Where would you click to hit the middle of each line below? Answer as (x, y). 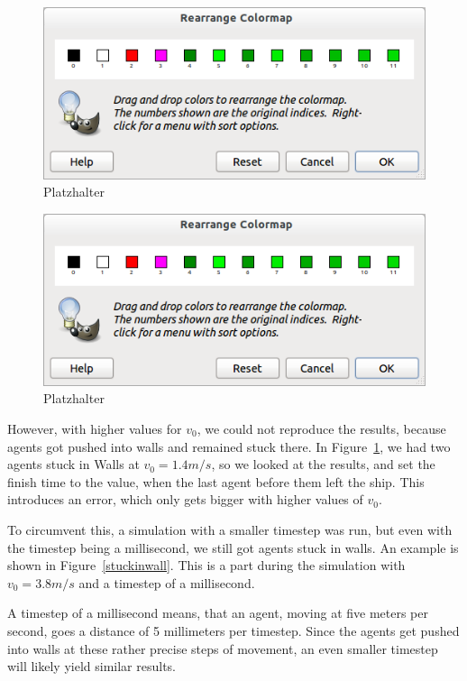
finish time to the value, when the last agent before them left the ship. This (216, 481)
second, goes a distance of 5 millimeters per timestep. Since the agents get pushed (233, 630)
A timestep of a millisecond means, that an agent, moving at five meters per (218, 613)
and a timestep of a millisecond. (167, 582)
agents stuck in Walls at (73, 464)
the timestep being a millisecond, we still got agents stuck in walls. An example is (233, 547)
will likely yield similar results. (92, 666)
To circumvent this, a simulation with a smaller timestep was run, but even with (230, 529)
